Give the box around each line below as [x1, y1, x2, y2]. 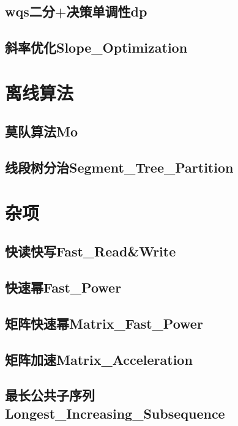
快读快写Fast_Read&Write [5, 242, 176, 261]
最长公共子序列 [5, 386, 95, 405]
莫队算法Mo [5, 122, 78, 141]
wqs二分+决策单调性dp [5, 2, 147, 21]
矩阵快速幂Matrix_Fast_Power [5, 313, 203, 332]
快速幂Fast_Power [5, 278, 122, 297]
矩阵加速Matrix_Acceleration [5, 349, 193, 368]
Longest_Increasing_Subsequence [5, 403, 225, 422]
